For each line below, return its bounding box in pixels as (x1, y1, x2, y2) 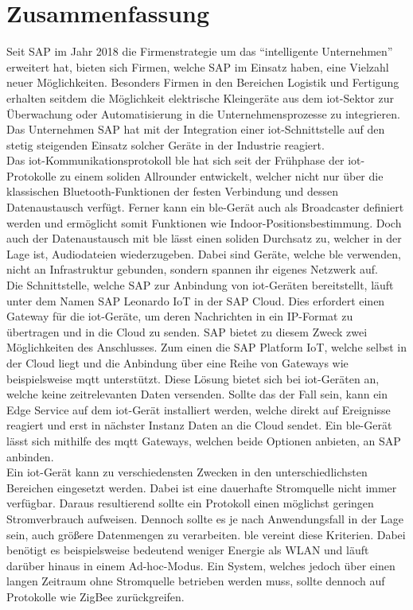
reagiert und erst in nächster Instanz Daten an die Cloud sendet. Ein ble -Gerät (6, 417, 392, 433)
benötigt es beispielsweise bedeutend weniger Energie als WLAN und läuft (6, 542, 369, 558)
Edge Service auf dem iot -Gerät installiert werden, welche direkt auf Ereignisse (6, 401, 391, 418)
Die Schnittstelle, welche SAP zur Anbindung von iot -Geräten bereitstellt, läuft (6, 277, 394, 293)
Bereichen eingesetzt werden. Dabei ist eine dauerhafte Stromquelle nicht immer (6, 479, 397, 495)
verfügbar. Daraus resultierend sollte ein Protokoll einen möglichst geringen (6, 495, 374, 511)
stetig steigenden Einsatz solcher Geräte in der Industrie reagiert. (6, 136, 325, 153)
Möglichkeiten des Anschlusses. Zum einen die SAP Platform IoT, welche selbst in (6, 339, 407, 356)
